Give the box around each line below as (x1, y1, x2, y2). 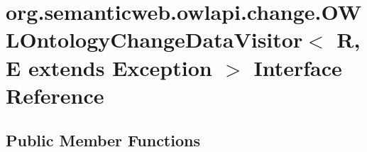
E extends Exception (6, 53, 212, 82)
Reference (6, 80, 104, 109)
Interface (253, 53, 342, 82)
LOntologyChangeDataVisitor (6, 25, 303, 54)
